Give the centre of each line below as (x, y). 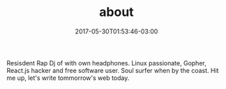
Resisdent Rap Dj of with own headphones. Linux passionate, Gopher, (106, 63)
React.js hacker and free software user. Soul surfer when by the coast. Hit (113, 70)
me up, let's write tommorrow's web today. (68, 78)
